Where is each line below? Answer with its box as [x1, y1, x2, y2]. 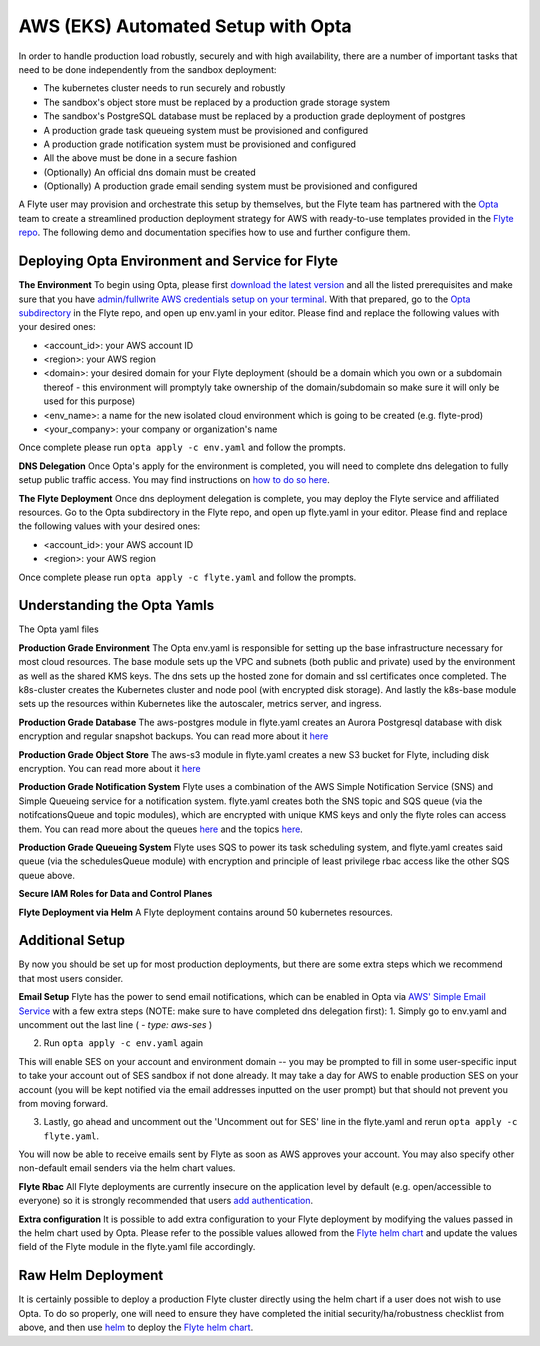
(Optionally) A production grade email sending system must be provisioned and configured [43, 180, 418, 192]
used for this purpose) [43, 395, 136, 407]
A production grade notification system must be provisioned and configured [43, 138, 357, 150]
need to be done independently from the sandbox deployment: [18, 63, 277, 75]
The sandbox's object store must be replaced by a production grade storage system [43, 96, 390, 108]
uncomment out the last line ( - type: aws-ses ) [18, 1018, 213, 1030]
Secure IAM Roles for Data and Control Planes [18, 888, 213, 900]
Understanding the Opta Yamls [18, 597, 215, 614]
